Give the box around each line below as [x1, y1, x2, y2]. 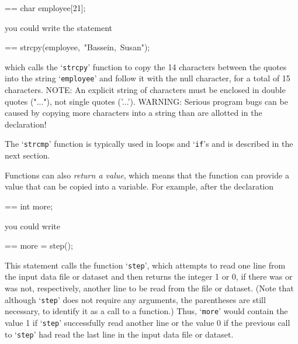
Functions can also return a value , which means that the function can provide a [5, 168, 289, 181]
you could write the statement [5, 21, 113, 33]
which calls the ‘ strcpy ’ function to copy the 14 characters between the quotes [5, 60, 287, 73]
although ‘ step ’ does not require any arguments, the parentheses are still [5, 293, 266, 305]
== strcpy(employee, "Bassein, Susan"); [5, 41, 150, 53]
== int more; [5, 199, 53, 212]
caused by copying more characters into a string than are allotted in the [5, 106, 262, 119]
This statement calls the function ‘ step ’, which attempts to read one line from [5, 259, 286, 271]
